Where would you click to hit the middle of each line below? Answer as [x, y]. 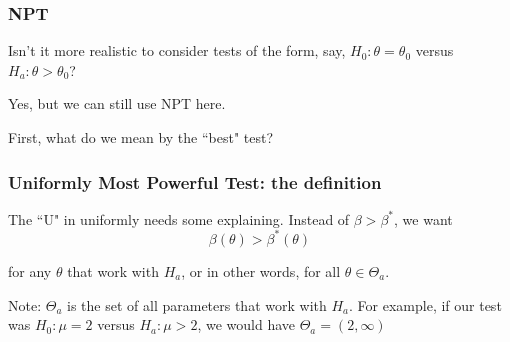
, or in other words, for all [261, 270]
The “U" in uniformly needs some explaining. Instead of [179, 218]
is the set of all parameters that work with [197, 304]
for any [30, 270]
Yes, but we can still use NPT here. [117, 103]
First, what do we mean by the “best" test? [141, 137]
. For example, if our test [425, 304]
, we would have [246, 324]
